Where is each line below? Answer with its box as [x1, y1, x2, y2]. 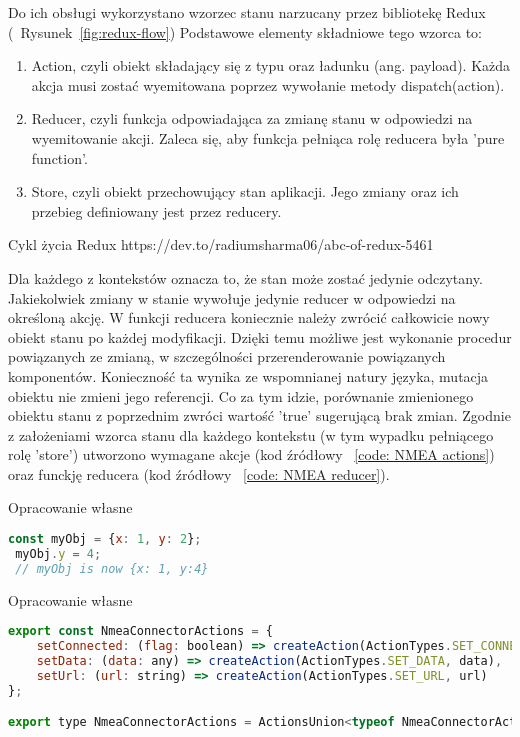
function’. [31, 147, 88, 168]
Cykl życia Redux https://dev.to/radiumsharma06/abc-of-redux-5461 [8, 234, 434, 255]
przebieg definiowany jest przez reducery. [31, 200, 282, 221]
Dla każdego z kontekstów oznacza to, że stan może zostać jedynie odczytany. [8, 267, 483, 288]
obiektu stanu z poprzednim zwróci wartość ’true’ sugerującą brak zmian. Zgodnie [8, 405, 511, 426]
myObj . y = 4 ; [15, 546, 102, 561]
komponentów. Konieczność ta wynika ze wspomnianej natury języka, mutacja [8, 365, 489, 386]
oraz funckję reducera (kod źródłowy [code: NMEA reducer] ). [8, 463, 390, 484]
